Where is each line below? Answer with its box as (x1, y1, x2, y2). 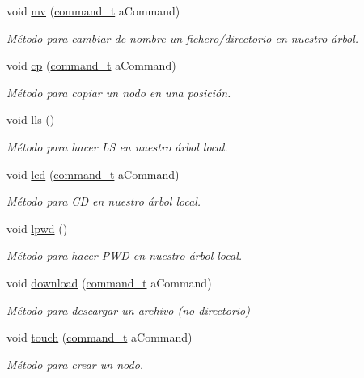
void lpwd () (6, 219, 68, 236)
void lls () (6, 111, 55, 128)
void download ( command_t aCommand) (6, 274, 212, 291)
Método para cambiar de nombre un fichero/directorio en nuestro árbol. (6, 29, 359, 46)
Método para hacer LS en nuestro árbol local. (6, 138, 228, 155)
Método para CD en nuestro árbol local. (6, 193, 201, 210)
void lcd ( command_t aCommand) (6, 165, 180, 182)
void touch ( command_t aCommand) (6, 329, 193, 346)
